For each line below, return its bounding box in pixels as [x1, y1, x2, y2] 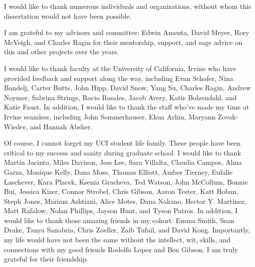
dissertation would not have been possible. [4, 10, 132, 21]
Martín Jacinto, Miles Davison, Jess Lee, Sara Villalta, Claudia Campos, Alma [4, 157, 242, 167]
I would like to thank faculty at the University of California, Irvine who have [4, 63, 236, 73]
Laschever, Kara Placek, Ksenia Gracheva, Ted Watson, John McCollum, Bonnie [4, 176, 248, 187]
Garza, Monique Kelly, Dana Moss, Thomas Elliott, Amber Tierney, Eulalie [4, 166, 233, 177]
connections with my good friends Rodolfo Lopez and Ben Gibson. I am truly [4, 244, 238, 254]
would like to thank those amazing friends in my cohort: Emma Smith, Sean [4, 215, 234, 225]
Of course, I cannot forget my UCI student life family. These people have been [4, 138, 241, 148]
